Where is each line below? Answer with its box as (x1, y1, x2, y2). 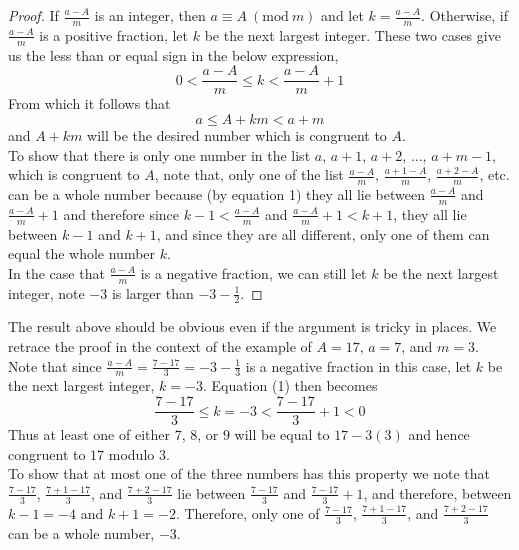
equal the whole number (8, 243, 156, 264)
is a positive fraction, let (39, 24, 189, 45)
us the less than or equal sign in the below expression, (8, 44, 339, 65)
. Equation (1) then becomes (202, 375, 378, 396)
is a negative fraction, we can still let (140, 262, 367, 283)
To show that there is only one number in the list (8, 144, 311, 165)
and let (321, 5, 364, 25)
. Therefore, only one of (175, 502, 320, 523)
